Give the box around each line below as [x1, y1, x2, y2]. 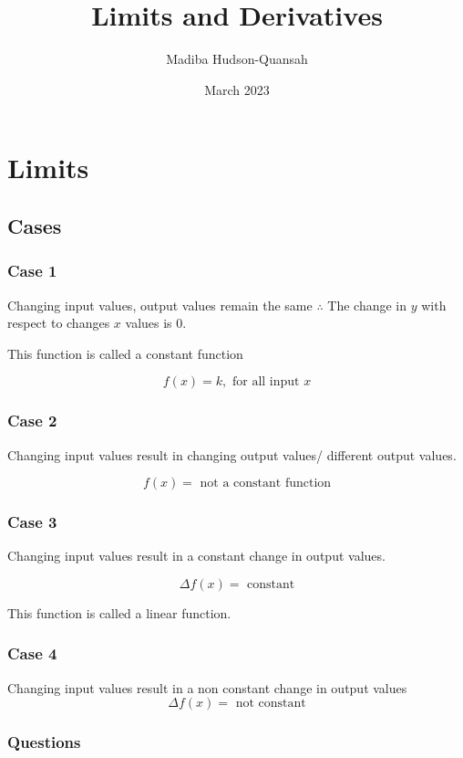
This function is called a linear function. [7, 603, 231, 622]
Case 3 [7, 511, 57, 533]
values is [125, 313, 172, 332]
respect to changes [7, 313, 110, 332]
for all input [231, 375, 300, 389]
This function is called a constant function [7, 343, 243, 363]
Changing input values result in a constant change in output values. [7, 546, 386, 565]
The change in [327, 295, 407, 314]
